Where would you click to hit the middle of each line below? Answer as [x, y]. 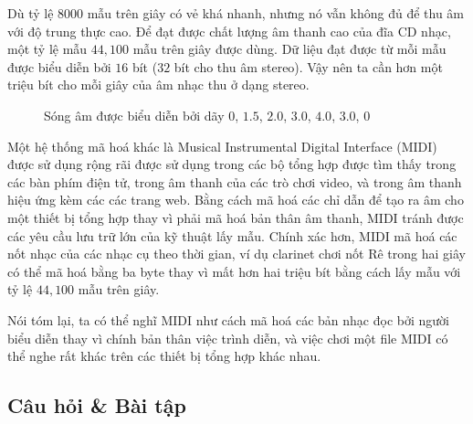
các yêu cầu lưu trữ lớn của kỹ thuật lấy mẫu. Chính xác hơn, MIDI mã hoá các [232, 235]
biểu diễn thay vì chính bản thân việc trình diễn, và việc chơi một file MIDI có [228, 338]
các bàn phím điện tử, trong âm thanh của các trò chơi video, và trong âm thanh [235, 181]
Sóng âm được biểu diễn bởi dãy [134, 115]
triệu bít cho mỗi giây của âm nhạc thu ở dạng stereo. [158, 85]
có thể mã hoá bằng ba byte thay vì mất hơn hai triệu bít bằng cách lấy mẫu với [234, 271]
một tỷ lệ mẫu [47, 49]
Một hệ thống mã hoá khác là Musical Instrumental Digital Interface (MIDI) [222, 146]
